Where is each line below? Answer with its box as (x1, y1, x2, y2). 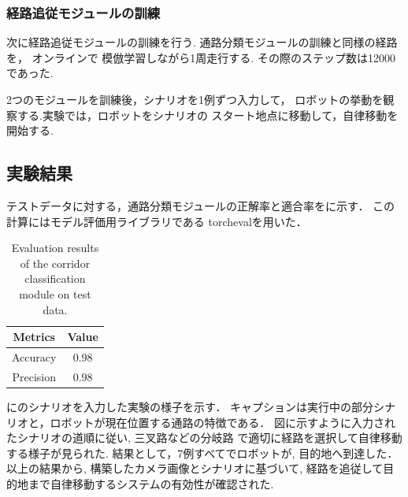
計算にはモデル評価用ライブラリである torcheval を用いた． (6, 213, 307, 229)
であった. (6, 65, 54, 81)
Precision (12, 368, 56, 384)
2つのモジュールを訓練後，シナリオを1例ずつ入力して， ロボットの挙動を (6, 91, 384, 107)
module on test (19, 285, 91, 302)
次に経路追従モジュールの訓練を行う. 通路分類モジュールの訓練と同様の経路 (6, 34, 398, 50)
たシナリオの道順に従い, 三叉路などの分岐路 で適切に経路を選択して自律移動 (6, 429, 402, 446)
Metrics (13, 328, 55, 345)
